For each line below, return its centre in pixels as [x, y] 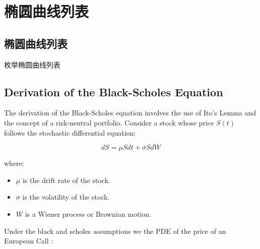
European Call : [29, 241]
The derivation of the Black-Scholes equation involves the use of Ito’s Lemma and [130, 113]
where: [14, 163]
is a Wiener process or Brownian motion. [88, 213]
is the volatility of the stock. [66, 197]
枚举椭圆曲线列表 [32, 64]
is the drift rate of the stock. [66, 180]
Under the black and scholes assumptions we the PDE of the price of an [115, 231]
